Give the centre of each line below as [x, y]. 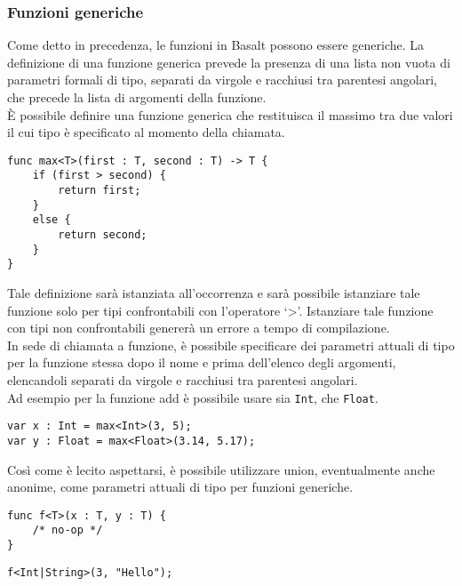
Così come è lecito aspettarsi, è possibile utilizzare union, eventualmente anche [221, 469]
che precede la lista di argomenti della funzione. [137, 97]
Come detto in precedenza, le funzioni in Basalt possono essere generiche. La [216, 45]
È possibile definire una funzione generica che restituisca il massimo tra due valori [230, 114]
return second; [103, 235]
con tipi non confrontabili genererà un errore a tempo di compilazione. [199, 328]
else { [52, 220]
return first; [100, 191]
